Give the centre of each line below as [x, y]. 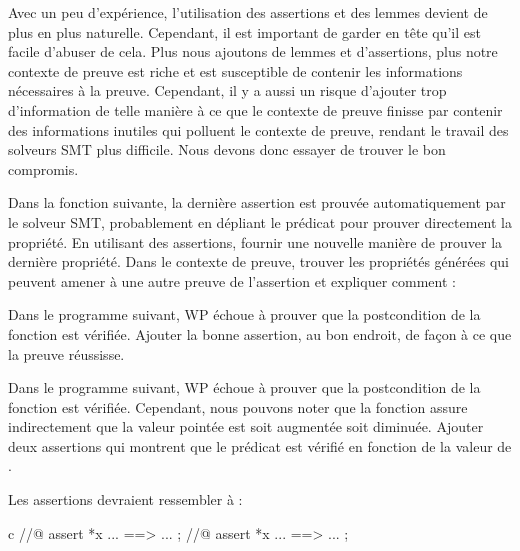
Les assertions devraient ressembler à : [125, 499]
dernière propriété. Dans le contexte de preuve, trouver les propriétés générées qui [258, 261]
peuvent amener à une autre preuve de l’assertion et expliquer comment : [232, 280]
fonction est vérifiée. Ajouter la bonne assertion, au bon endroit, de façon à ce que [260, 333]
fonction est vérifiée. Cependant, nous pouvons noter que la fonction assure [238, 406]
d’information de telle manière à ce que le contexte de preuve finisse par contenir [255, 109]
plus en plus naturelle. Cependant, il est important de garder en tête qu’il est [244, 31]
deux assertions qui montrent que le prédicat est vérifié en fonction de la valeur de [260, 445]
